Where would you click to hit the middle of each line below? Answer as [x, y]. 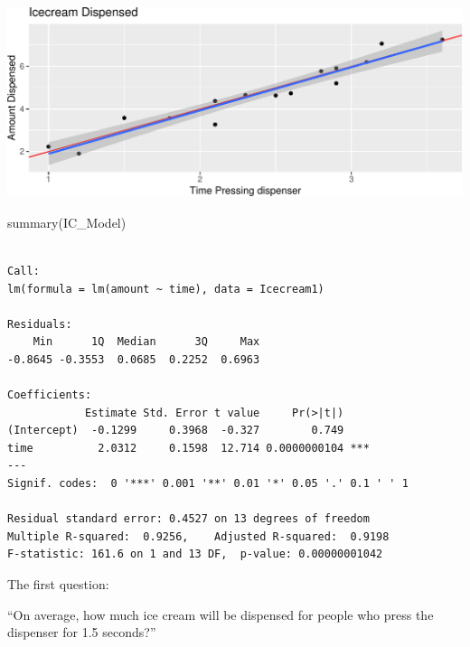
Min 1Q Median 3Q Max [146, 342]
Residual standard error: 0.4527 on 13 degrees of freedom [188, 519]
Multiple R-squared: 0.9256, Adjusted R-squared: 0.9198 [198, 536]
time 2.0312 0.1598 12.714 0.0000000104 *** [188, 448]
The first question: [58, 584]
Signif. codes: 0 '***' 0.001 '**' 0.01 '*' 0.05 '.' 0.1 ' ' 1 [208, 484]
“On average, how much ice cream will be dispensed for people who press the [221, 614]
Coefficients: [50, 395]
